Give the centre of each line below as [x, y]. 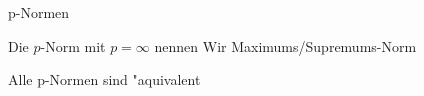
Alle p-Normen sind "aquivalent [104, 79]
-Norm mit [73, 45]
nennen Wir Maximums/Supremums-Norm [285, 45]
